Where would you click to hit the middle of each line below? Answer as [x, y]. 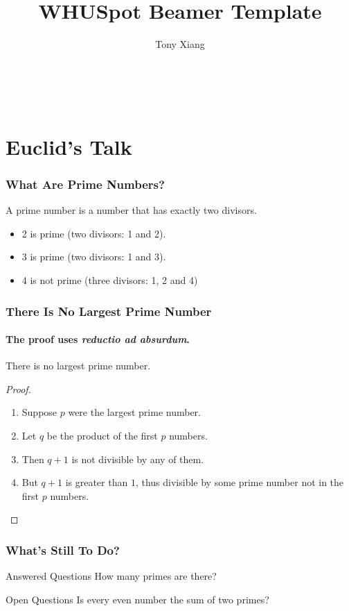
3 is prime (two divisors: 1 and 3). [94, 257]
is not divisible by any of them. [138, 459]
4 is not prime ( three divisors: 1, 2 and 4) [110, 280]
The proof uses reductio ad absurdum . [98, 339]
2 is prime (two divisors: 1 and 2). [94, 233]
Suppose [39, 412]
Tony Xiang [180, 44]
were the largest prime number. [134, 412]
